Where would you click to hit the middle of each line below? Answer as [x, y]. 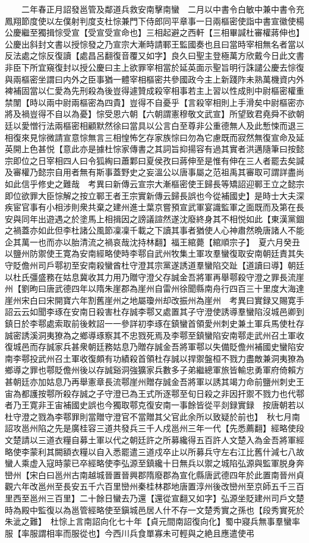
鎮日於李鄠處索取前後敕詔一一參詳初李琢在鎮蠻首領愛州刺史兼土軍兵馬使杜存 [154, 323]
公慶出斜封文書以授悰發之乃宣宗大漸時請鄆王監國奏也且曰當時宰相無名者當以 [154, 44]
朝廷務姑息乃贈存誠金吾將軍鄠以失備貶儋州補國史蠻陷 [192, 347]
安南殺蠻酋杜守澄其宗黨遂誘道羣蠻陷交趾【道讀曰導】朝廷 [192, 265]
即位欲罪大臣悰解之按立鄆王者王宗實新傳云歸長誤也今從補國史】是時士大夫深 [154, 195]
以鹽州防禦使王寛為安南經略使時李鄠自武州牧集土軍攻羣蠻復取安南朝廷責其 [150, 253]
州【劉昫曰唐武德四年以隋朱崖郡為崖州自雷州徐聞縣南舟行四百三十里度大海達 [154, 288]
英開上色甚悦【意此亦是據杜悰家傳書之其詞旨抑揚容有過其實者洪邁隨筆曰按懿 [154, 149]
